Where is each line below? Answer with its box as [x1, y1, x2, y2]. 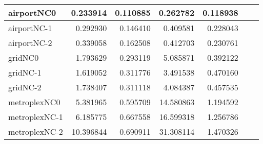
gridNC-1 [8, 66, 42, 78]
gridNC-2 [8, 81, 42, 93]
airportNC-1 [8, 22, 52, 34]
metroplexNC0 [8, 96, 60, 108]
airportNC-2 [8, 37, 52, 49]
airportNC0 [8, 7, 56, 18]
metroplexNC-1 [8, 111, 63, 123]
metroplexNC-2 [8, 126, 63, 137]
